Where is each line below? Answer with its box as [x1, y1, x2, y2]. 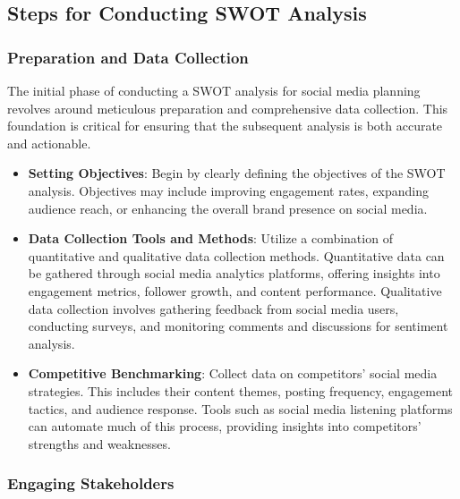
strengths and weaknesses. [28, 434, 171, 452]
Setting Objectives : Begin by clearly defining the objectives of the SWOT [28, 164, 446, 182]
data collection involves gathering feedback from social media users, [28, 299, 399, 317]
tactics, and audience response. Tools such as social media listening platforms [28, 399, 453, 418]
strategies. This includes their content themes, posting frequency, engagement [28, 381, 454, 400]
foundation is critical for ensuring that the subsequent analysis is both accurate [7, 116, 443, 135]
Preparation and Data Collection [7, 46, 249, 68]
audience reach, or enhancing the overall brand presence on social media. [28, 199, 428, 217]
